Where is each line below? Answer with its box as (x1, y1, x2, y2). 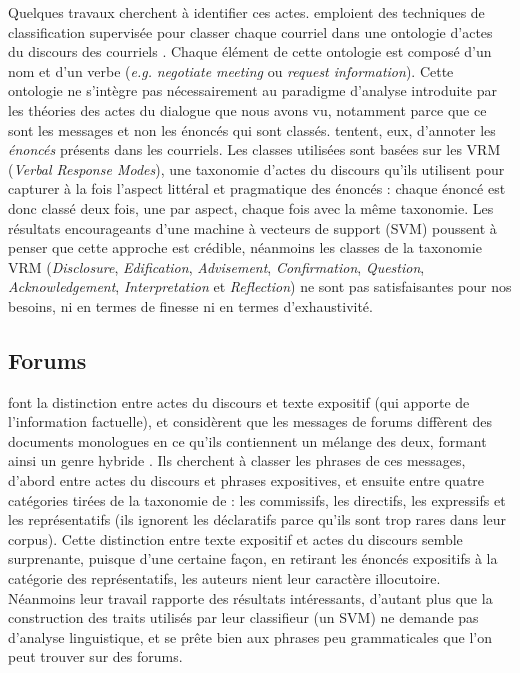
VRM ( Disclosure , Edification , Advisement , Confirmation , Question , (8, 256, 425, 277)
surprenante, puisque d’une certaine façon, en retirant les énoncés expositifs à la (8, 548, 498, 569)
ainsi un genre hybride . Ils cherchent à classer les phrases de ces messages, (8, 450, 466, 471)
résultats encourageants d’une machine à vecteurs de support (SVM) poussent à (8, 217, 497, 238)
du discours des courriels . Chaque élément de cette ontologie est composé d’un (8, 41, 492, 62)
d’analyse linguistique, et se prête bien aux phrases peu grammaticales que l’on (8, 626, 492, 647)
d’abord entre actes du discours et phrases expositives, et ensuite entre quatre (8, 470, 485, 491)
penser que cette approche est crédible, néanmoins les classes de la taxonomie (8, 237, 482, 258)
